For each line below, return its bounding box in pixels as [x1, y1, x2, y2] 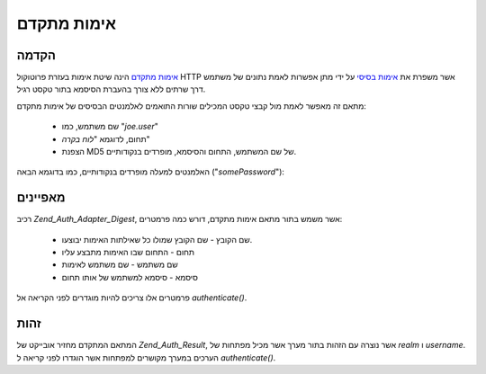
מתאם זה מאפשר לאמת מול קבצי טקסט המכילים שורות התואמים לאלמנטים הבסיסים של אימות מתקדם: [16, 100, 366, 111]
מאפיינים [16, 190, 67, 206]
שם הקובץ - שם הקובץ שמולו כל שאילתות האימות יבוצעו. [61, 234, 253, 245]
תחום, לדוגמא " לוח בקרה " [61, 133, 150, 144]
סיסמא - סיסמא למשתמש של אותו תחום [61, 272, 198, 282]
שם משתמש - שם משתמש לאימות [61, 259, 179, 270]
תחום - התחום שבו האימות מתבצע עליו [61, 247, 195, 258]
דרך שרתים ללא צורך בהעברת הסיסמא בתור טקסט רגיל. [16, 84, 206, 94]
